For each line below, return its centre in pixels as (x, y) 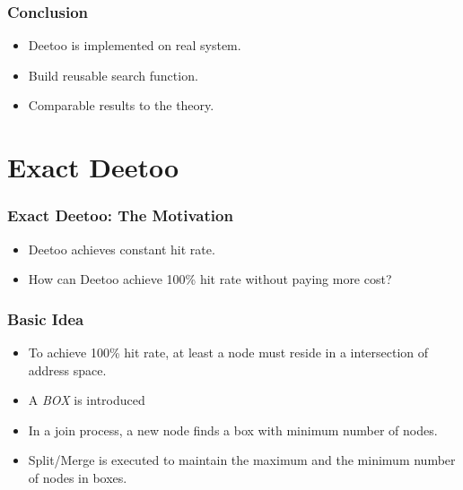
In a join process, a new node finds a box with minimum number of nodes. (233, 430)
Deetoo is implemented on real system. (135, 45)
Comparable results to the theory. (121, 105)
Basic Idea (46, 318)
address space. (67, 370)
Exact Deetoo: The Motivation (120, 215)
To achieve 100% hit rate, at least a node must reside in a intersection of (228, 352)
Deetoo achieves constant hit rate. (122, 249)
